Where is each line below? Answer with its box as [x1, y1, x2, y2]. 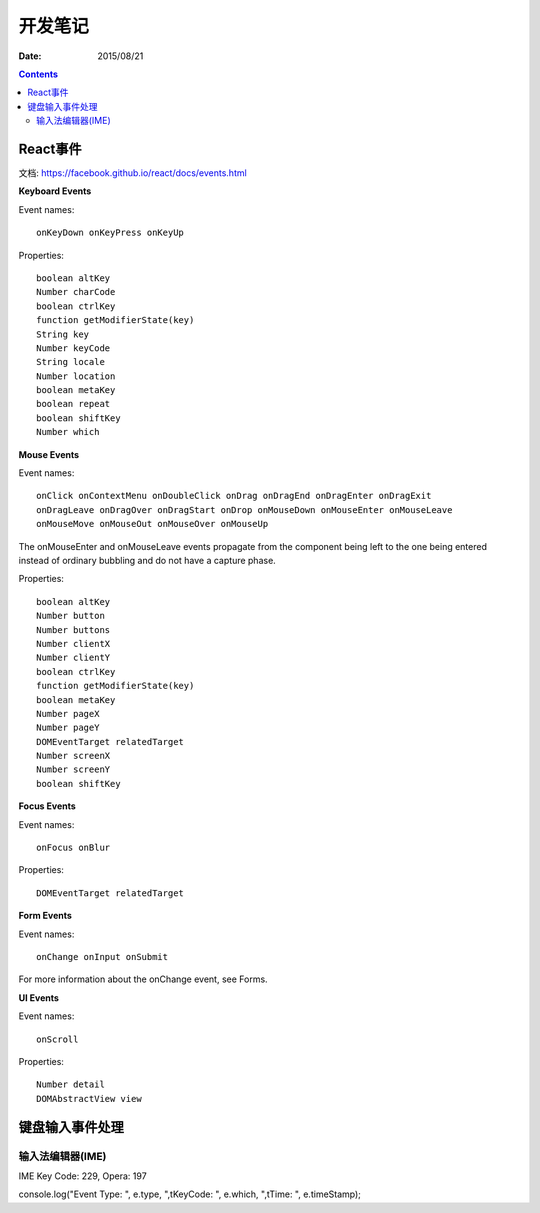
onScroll [36, 1033, 79, 1045]
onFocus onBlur [36, 842, 111, 854]
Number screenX [36, 750, 111, 762]
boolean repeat [36, 398, 111, 410]
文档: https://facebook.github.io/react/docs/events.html [18, 167, 247, 179]
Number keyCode [36, 342, 111, 354]
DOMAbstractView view [36, 1093, 142, 1104]
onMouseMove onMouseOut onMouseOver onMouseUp [36, 518, 269, 530]
